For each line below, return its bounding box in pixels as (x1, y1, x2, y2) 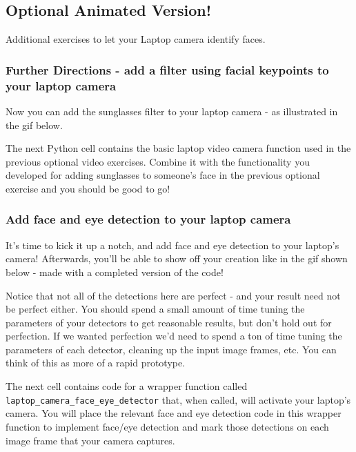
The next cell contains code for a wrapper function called (6, 379, 248, 393)
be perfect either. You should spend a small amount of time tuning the (6, 302, 305, 316)
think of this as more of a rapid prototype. (6, 355, 186, 370)
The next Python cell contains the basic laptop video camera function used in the (6, 141, 351, 155)
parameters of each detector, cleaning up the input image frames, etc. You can (6, 342, 337, 356)
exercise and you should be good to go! (6, 181, 170, 195)
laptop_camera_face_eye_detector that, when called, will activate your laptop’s (6, 392, 351, 406)
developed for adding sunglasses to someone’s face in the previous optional (6, 168, 320, 182)
